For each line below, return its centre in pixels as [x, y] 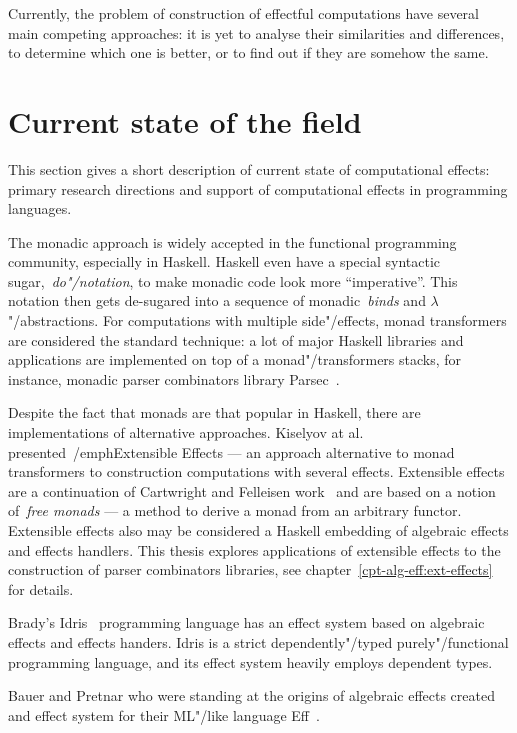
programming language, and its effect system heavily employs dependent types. [250, 661]
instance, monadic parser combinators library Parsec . [174, 378]
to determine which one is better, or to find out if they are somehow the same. [248, 52]
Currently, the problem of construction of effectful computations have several [243, 13]
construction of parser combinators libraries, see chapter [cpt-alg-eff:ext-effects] [250, 569]
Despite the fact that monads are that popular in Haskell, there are [214, 412]
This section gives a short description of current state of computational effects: [249, 168]
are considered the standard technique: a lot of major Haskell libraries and [236, 339]
